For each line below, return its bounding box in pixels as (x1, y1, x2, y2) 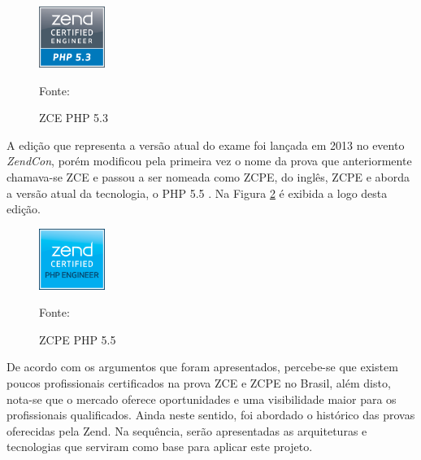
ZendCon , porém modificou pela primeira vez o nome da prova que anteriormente (7, 152, 412, 169)
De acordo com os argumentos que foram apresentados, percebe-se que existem (7, 358, 398, 375)
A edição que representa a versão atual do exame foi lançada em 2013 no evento (7, 136, 405, 153)
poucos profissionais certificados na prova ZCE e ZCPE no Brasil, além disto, (7, 375, 391, 392)
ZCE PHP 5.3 (39, 109, 108, 126)
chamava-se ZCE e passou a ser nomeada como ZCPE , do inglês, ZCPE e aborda (7, 168, 410, 185)
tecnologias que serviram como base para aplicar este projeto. (7, 438, 313, 455)
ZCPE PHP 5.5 (39, 331, 116, 348)
